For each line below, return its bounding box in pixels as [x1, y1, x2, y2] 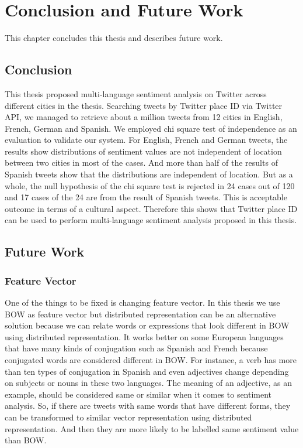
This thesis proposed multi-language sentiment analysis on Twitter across [5, 87, 267, 100]
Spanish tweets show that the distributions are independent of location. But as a [5, 168, 293, 180]
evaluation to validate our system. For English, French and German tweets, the [5, 134, 288, 146]
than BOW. [5, 434, 47, 446]
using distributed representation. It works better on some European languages [5, 330, 284, 343]
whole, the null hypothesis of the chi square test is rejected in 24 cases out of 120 [5, 179, 295, 191]
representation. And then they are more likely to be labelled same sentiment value [5, 422, 299, 435]
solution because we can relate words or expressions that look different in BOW [5, 319, 290, 331]
